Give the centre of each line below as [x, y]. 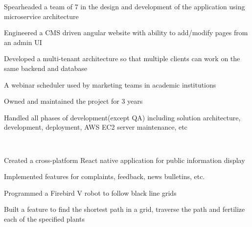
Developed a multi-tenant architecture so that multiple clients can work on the [122, 58]
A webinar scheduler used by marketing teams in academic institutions [110, 84]
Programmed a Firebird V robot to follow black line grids [90, 193]
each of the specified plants [45, 218]
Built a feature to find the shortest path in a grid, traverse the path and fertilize [125, 209]
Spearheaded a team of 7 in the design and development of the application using [125, 6]
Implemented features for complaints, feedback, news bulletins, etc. [104, 176]
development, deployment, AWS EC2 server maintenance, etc [96, 127]
